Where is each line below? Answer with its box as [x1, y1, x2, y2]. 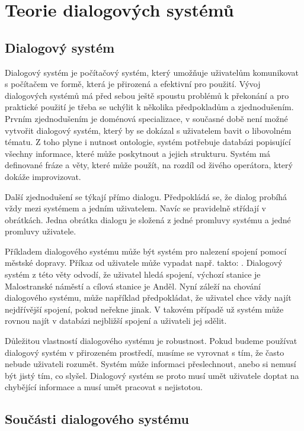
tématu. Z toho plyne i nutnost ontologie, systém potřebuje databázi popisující [5, 136, 291, 148]
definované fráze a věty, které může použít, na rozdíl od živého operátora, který [5, 159, 293, 171]
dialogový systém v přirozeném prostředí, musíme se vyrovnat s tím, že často [5, 346, 284, 358]
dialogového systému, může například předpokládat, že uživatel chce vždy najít [5, 291, 292, 304]
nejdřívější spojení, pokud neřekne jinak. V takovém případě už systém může [5, 303, 284, 315]
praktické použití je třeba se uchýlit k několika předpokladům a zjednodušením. [5, 101, 294, 113]
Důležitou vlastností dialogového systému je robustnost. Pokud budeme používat [5, 334, 297, 347]
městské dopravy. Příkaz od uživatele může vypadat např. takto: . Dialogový [5, 256, 283, 269]
